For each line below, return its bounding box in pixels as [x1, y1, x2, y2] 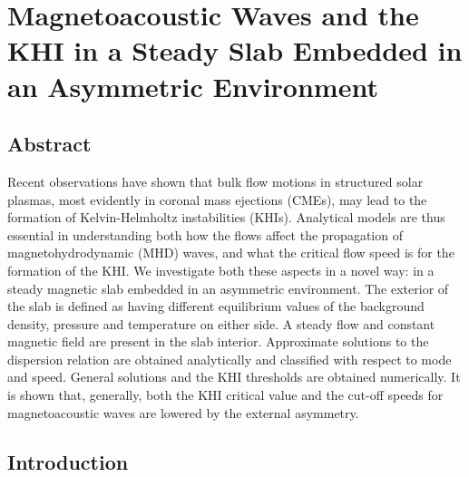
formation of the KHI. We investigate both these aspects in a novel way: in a [7, 260, 435, 279]
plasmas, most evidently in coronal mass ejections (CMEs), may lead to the [7, 190, 427, 209]
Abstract [7, 130, 92, 158]
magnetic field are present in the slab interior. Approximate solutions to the [7, 332, 429, 351]
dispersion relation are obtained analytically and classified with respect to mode [7, 349, 452, 368]
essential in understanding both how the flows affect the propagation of [7, 225, 403, 244]
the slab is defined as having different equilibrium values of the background [7, 297, 425, 316]
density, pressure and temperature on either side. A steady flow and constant [7, 314, 435, 333]
